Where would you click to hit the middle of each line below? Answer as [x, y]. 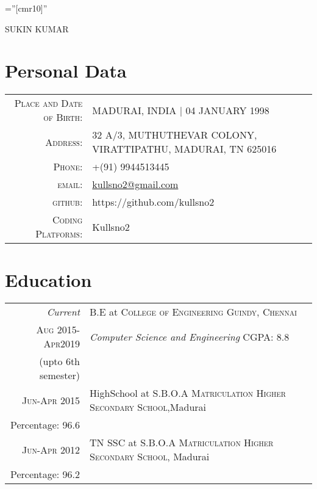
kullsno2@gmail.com [135, 184]
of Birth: [63, 117]
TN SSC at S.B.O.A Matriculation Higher [182, 443]
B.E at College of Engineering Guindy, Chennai [193, 312]
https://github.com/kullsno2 [153, 202]
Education [48, 279]
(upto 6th [60, 361]
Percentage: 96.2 [45, 474]
